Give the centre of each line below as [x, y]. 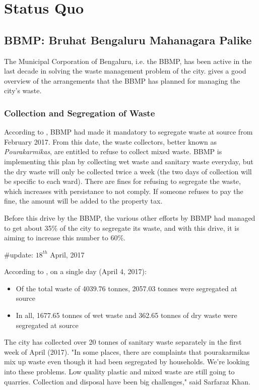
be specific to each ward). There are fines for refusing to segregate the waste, [122, 181]
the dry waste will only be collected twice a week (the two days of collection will [128, 171]
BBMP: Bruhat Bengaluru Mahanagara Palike [128, 40]
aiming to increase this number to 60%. [65, 238]
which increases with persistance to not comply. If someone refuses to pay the [124, 191]
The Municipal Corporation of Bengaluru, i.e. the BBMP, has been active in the [128, 61]
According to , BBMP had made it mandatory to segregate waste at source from [128, 132]
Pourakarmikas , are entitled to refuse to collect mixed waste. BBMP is [113, 151]
